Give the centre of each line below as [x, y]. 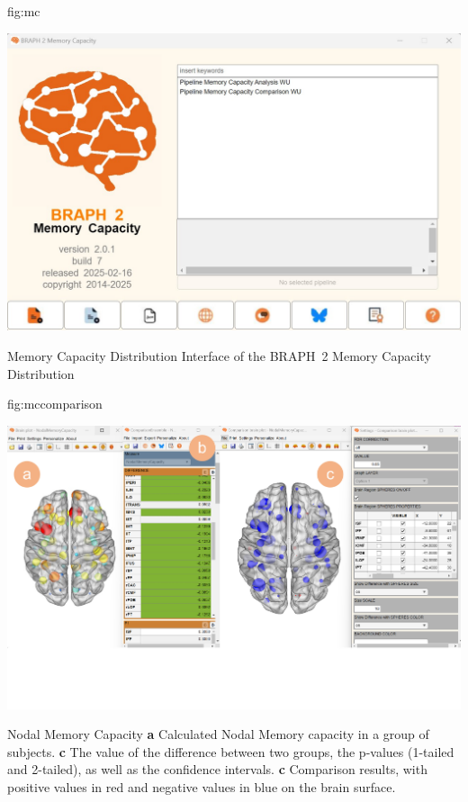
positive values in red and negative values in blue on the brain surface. [202, 786]
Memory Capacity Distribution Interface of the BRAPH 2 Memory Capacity [219, 355]
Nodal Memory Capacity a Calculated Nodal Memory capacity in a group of [218, 734]
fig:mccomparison [55, 404]
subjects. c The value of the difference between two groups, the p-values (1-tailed [231, 751]
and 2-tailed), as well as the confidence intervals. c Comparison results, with [217, 769]
